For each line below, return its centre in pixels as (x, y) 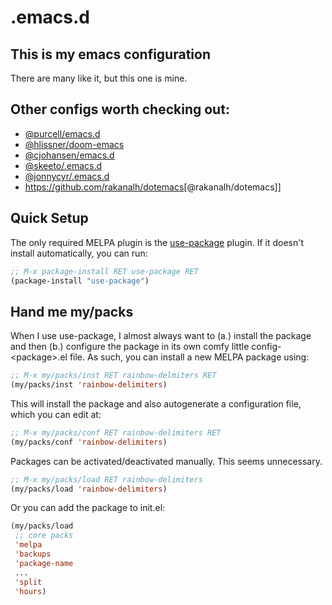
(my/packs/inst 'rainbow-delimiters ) (89, 385)
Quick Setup (49, 218)
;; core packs (44, 536)
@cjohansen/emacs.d (69, 155)
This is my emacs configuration (110, 54)
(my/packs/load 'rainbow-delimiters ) (89, 489)
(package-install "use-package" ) (80, 281)
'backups (33, 554)
